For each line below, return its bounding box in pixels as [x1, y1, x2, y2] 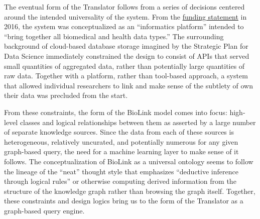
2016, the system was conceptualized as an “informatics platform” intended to [4, 21, 244, 32]
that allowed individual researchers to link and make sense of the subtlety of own [4, 80, 253, 90]
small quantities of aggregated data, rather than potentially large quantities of [4, 60, 245, 71]
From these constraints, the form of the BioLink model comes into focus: [4, 106, 227, 117]
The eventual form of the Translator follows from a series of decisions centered [4, 2, 245, 12]
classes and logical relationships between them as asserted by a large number [20, 117, 256, 127]
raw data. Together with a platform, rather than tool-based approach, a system [4, 70, 248, 81]
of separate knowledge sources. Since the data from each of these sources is [4, 127, 234, 137]
